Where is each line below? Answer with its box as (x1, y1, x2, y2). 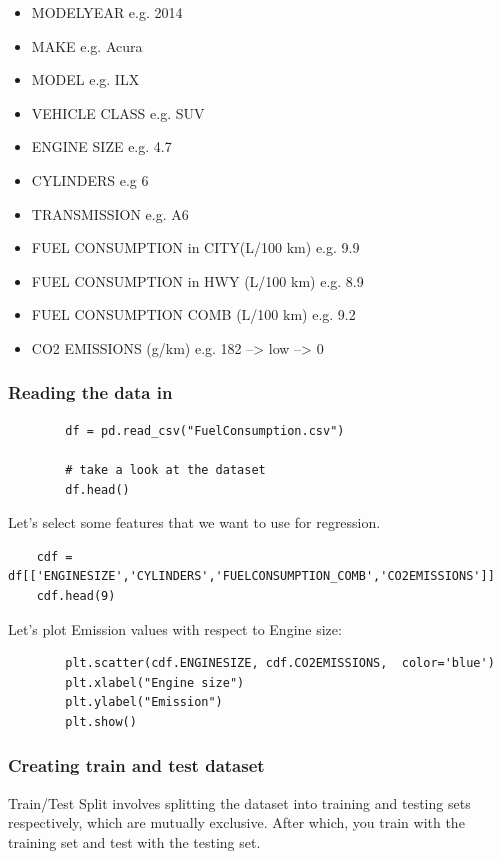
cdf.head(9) (36, 588, 116, 603)
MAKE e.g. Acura (31, 35, 143, 56)
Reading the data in (8, 380, 173, 405)
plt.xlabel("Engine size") (65, 675, 245, 690)
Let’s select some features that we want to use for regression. (8, 512, 381, 533)
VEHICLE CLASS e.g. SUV (31, 102, 205, 123)
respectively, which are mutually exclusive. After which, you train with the (8, 812, 465, 833)
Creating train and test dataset (8, 753, 265, 778)
